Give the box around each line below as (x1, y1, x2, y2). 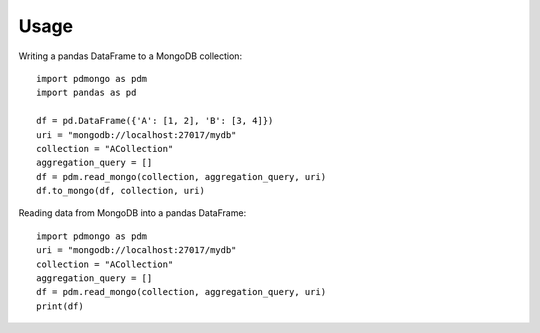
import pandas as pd (36, 87, 137, 99)
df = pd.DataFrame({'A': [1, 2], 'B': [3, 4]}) (36, 115, 274, 127)
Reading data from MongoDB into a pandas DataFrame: (18, 207, 247, 219)
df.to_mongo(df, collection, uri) (36, 185, 205, 197)
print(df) (36, 300, 84, 312)
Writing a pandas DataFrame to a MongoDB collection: (18, 50, 243, 62)
